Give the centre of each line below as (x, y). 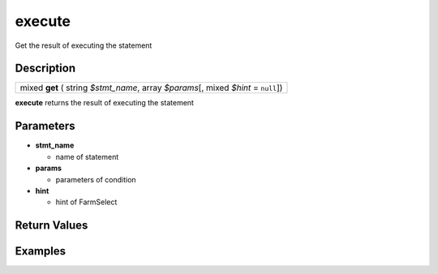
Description (45, 68)
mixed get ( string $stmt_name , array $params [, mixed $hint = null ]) (151, 88)
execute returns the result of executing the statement (105, 103)
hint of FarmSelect (86, 202)
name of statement (87, 156)
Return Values (52, 226)
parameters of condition (96, 179)
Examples (41, 251)
